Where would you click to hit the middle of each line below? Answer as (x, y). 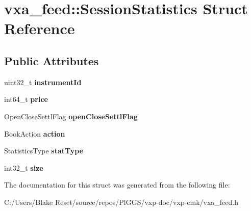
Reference (40, 28)
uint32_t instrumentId (43, 82)
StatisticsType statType (44, 151)
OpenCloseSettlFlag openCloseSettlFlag (71, 116)
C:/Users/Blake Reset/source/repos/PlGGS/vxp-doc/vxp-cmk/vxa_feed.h (121, 202)
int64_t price (26, 99)
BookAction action (35, 133)
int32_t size (24, 167)
